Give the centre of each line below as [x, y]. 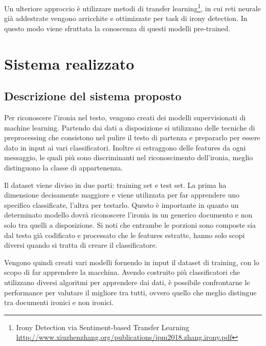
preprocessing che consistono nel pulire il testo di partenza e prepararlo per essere [132, 137]
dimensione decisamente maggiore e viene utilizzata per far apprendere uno [122, 195]
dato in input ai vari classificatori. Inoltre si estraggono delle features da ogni [125, 147]
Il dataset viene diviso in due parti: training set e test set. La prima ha [115, 185]
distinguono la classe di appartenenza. [64, 167]
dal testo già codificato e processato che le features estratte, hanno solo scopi [125, 235]
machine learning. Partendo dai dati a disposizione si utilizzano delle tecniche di [130, 127]
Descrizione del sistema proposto [93, 96]
